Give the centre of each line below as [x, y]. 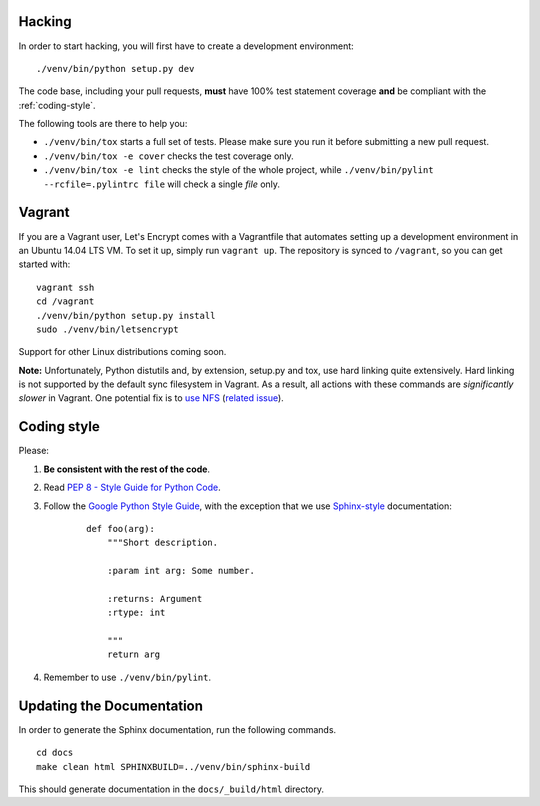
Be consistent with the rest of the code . [126, 469]
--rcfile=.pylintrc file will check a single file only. [161, 184]
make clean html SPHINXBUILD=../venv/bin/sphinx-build [173, 766]
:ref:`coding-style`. [57, 105]
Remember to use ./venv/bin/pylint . [127, 677]
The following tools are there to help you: [103, 124]
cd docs [55, 753]
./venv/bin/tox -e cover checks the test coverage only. [168, 156]
